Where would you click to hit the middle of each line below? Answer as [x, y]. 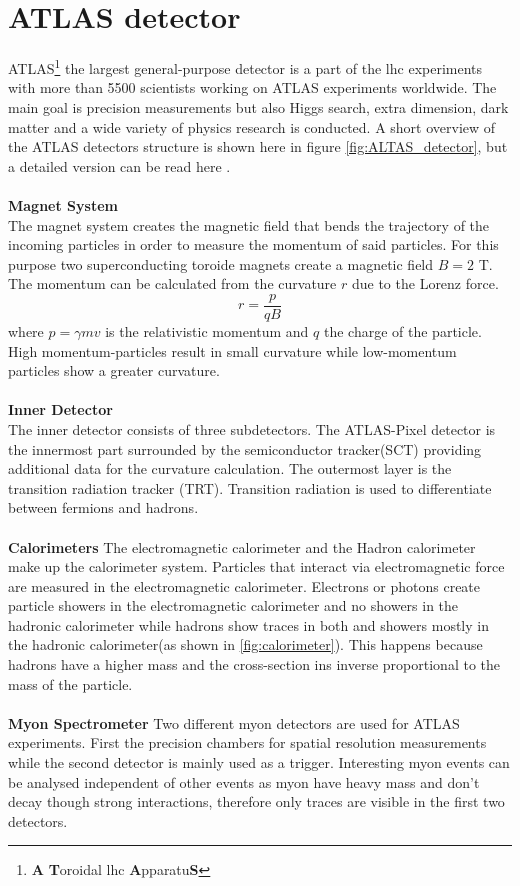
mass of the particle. [70, 683]
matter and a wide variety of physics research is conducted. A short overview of [252, 126]
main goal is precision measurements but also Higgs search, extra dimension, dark [258, 106]
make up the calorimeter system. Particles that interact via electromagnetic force [256, 566]
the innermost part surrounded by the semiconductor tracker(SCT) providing [245, 448]
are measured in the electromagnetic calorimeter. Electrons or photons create [244, 585]
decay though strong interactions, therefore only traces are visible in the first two [256, 801]
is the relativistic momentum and [207, 330]
